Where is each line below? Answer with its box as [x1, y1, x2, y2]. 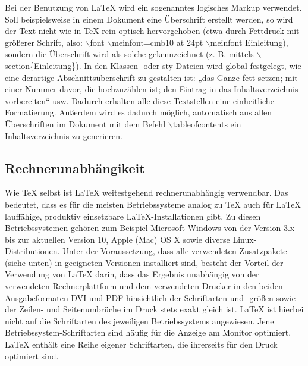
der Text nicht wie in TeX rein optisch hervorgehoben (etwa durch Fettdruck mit [5, 24, 300, 37]
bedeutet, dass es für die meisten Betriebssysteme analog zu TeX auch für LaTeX [5, 198, 301, 210]
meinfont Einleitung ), [210, 36, 288, 48]
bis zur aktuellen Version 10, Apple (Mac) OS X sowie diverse [5, 233, 230, 245]
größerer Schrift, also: [5, 36, 83, 48]
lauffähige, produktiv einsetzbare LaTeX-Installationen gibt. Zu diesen [5, 209, 261, 222]
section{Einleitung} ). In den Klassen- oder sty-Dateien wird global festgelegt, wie [5, 59, 301, 71]
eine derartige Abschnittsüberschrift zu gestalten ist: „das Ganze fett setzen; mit [5, 71, 298, 83]
